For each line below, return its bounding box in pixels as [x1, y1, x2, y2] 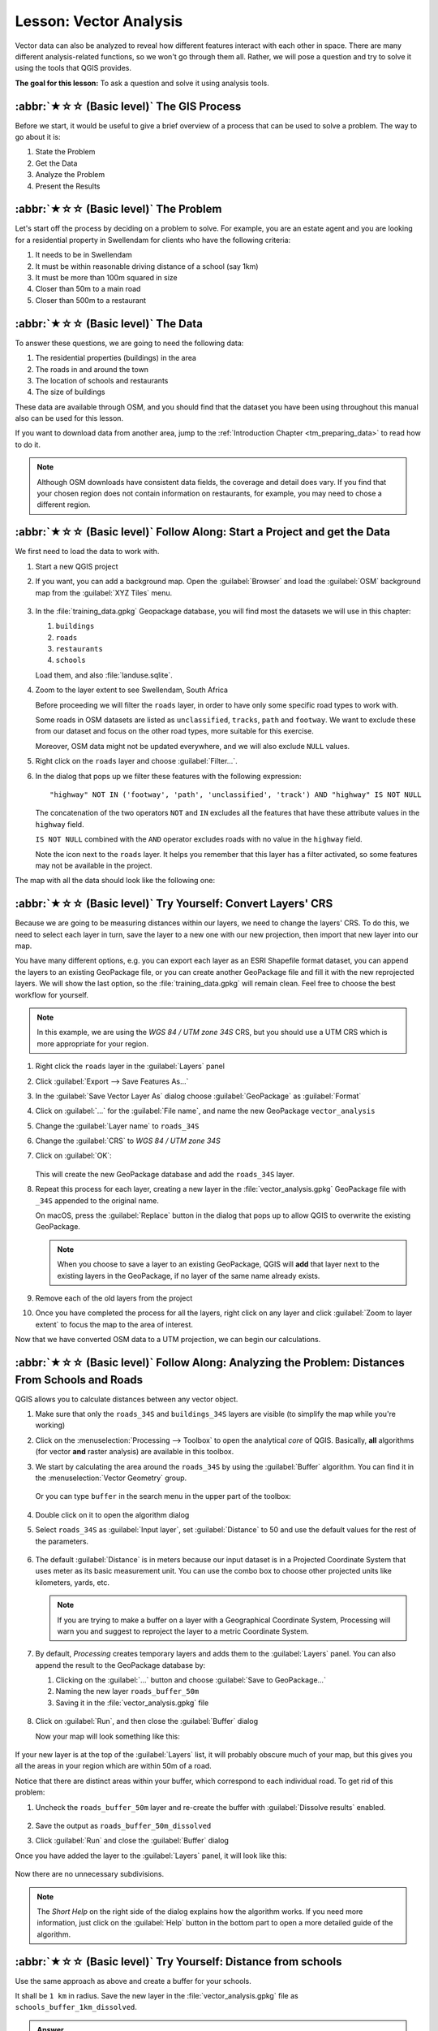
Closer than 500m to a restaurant [35, 295, 146, 305]
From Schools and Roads [15, 1373, 144, 1387]
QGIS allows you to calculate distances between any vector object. [15, 1394, 238, 1404]
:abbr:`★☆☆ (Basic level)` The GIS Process [15, 99, 242, 113]
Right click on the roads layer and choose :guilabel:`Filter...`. [35, 756, 238, 766]
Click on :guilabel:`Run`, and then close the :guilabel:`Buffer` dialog [35, 1717, 259, 1726]
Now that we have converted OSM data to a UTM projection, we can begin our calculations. [15, 1335, 321, 1345]
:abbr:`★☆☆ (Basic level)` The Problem [15, 202, 222, 216]
